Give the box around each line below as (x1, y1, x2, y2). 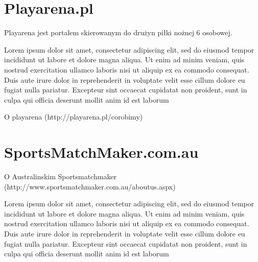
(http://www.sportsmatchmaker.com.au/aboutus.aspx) (4, 181, 176, 192)
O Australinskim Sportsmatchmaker (4, 171, 117, 181)
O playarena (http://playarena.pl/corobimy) (4, 111, 143, 122)
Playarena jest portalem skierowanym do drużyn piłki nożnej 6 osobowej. (4, 27, 232, 38)
